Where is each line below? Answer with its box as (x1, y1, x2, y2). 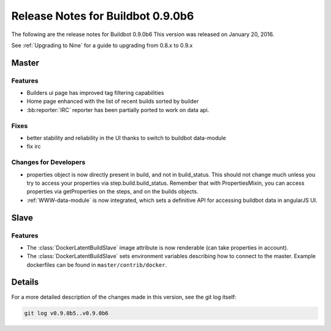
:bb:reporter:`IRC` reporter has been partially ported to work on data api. (26, 106, 210, 113)
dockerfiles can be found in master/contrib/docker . (26, 261, 167, 269)
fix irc (26, 143, 41, 150)
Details (11, 277, 39, 288)
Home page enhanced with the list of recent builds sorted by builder (26, 98, 199, 105)
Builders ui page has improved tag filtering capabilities (26, 89, 164, 97)
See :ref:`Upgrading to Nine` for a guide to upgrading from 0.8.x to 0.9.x (11, 42, 193, 49)
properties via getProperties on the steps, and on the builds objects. (26, 188, 199, 195)
